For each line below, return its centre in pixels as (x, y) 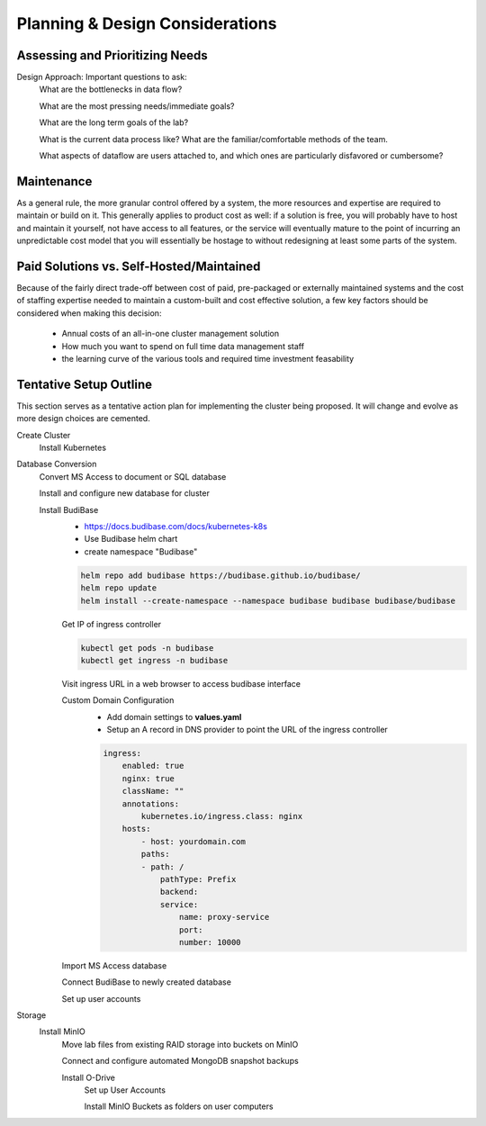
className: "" (153, 791)
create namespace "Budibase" (141, 551)
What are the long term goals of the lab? (114, 122)
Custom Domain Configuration (118, 700)
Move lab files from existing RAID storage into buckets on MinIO (180, 1044)
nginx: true (148, 778)
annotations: (151, 804)
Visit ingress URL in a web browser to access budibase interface (181, 683)
